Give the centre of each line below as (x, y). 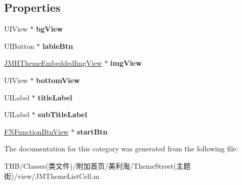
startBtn (92, 131)
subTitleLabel (62, 114)
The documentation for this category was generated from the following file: (121, 149)
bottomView (58, 80)
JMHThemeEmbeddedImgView (53, 63)
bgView (50, 29)
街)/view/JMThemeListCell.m (52, 176)
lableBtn (58, 46)
